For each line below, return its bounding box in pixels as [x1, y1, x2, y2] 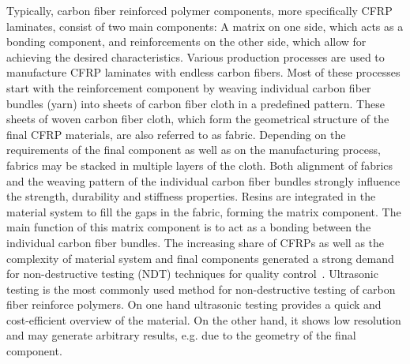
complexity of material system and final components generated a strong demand [6, 250, 394, 266]
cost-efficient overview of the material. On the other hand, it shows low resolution [6, 311, 401, 328]
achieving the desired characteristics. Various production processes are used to [6, 48, 385, 65]
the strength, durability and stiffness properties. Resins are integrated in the [6, 188, 376, 205]
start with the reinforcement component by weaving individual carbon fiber [6, 79, 371, 96]
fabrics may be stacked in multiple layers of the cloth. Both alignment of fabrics [6, 156, 393, 173]
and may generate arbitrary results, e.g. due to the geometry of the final [6, 327, 356, 343]
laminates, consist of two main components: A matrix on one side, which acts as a [6, 17, 404, 34]
